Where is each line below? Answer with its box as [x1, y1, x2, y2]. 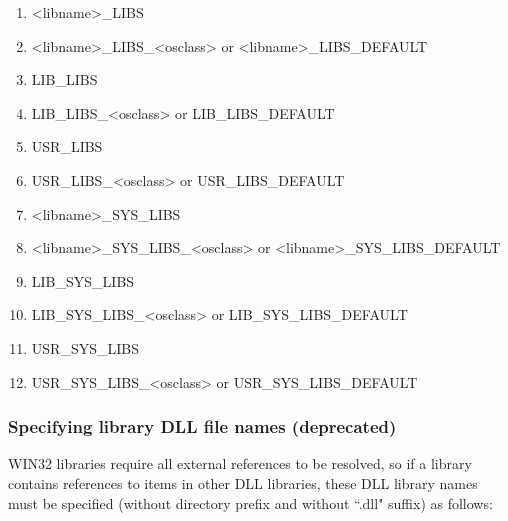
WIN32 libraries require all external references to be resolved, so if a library [8, 453, 472, 474]
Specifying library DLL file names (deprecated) [8, 414, 397, 439]
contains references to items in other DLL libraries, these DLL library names [8, 472, 478, 493]
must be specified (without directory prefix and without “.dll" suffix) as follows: [8, 492, 493, 513]
